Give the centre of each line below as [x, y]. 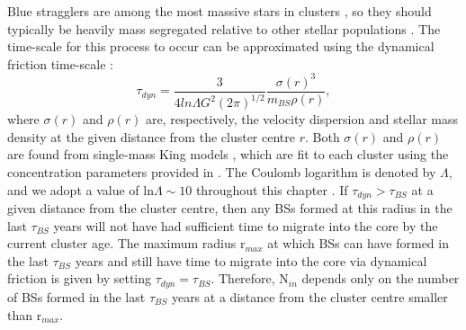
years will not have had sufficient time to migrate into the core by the [246, 225]
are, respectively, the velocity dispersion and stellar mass [301, 119]
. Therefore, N [250, 278]
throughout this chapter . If [272, 189]
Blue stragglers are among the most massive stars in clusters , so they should [220, 11]
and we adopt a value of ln [81, 189]
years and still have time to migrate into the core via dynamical [251, 260]
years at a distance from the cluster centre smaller [309, 296]
